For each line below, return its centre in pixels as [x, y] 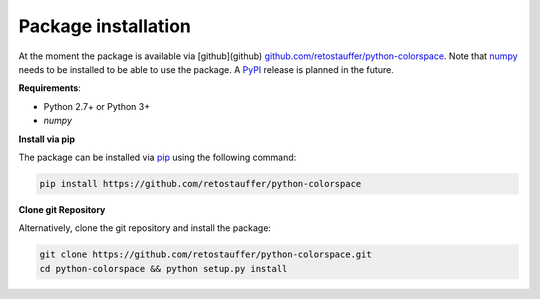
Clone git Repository [62, 209]
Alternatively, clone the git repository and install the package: [145, 228]
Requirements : [50, 88]
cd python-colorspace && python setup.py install [163, 268]
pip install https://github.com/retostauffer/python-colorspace [200, 183]
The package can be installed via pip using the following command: [157, 157]
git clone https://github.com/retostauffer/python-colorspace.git [205, 254]
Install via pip [46, 139]
